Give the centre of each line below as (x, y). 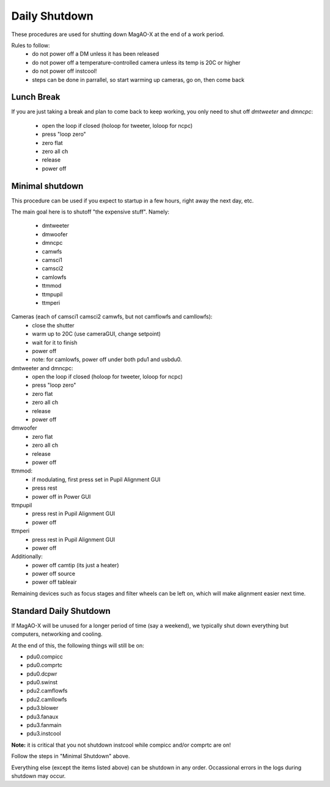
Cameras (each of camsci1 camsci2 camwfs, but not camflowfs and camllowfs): (112, 317)
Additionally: (27, 556)
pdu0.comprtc (45, 665)
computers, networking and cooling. (57, 634)
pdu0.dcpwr (42, 674)
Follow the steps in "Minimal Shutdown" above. (71, 756)
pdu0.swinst (42, 682)
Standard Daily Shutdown (61, 611)
